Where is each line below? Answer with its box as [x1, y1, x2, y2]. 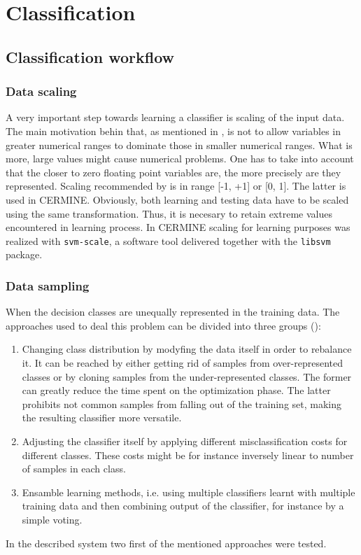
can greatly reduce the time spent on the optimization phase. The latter [22, 383, 331, 398]
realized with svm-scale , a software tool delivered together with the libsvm [6, 233, 331, 248]
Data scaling [6, 83, 77, 100]
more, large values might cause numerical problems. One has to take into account [6, 151, 354, 166]
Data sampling [6, 276, 90, 294]
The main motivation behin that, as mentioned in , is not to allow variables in [6, 123, 341, 138]
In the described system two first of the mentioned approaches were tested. [6, 535, 327, 550]
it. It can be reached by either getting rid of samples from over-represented [22, 355, 343, 370]
